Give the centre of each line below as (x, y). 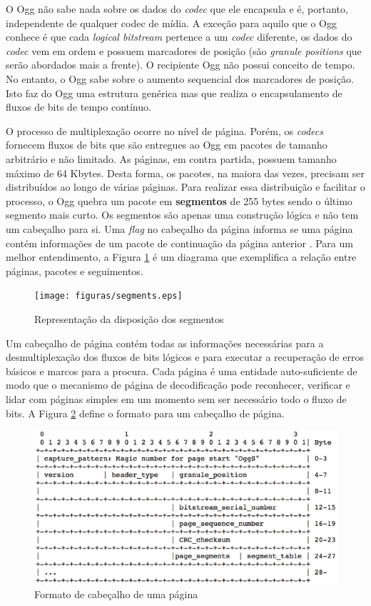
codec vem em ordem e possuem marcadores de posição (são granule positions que (184, 50)
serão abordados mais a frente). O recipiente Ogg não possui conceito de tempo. (181, 65)
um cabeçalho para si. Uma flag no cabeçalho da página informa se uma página (179, 228)
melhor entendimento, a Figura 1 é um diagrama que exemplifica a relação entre (181, 257)
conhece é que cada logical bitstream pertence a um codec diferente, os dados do (179, 37)
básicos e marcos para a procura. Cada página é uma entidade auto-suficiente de (182, 371)
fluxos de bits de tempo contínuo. (78, 107)
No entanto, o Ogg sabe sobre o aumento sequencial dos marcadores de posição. (180, 78)
